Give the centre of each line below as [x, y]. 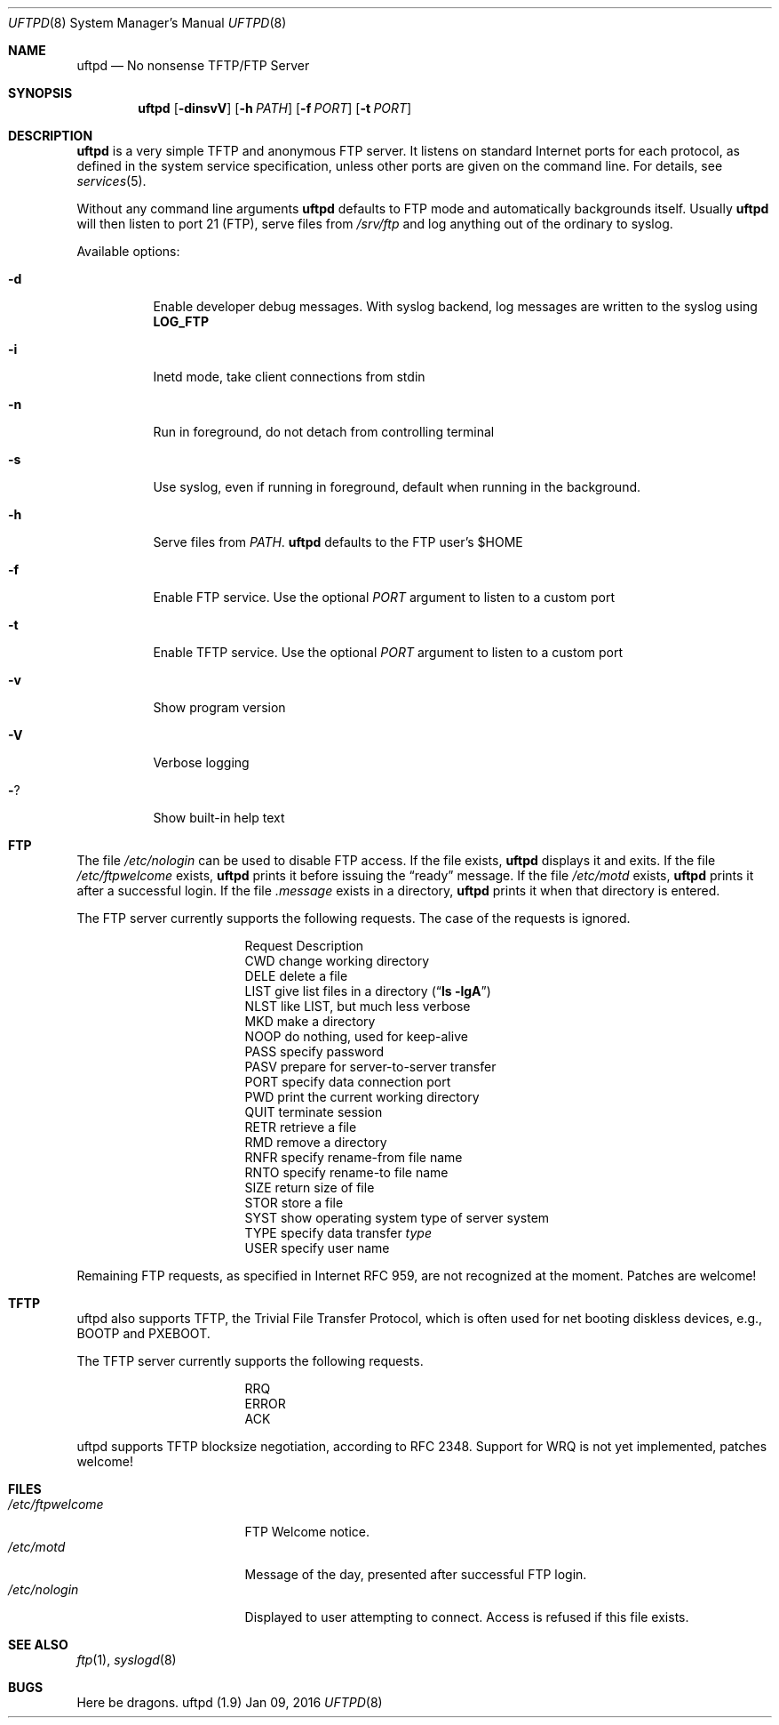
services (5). [111, 181]
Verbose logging [201, 762]
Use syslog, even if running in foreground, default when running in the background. [397, 487]
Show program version [219, 707]
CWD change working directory [337, 961]
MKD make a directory [310, 1021]
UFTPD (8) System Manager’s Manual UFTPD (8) [147, 23]
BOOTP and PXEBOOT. [143, 1333]
